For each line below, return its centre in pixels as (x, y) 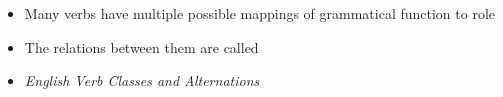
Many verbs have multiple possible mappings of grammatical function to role (260, 13)
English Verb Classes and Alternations (142, 80)
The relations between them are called (141, 46)
